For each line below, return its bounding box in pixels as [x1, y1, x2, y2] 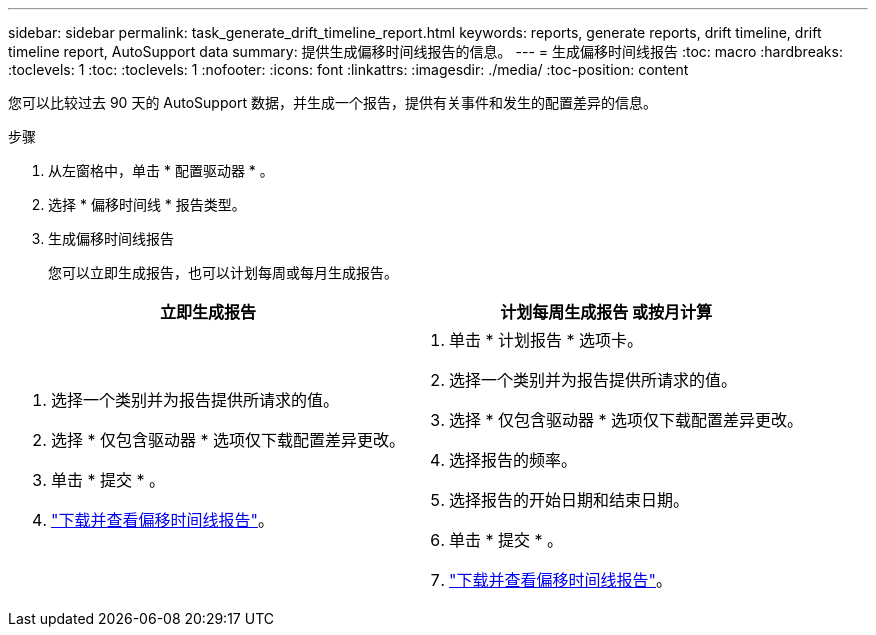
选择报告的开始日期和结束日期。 [449, 490, 690, 510]
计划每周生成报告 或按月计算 [500, 302, 712, 322]
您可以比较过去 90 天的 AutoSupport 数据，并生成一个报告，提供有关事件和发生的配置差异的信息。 [8, 94, 657, 111]
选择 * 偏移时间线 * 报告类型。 [48, 196, 246, 213]
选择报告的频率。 [449, 450, 578, 470]
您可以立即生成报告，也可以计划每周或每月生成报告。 [48, 264, 398, 281]
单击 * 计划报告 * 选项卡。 [449, 330, 644, 350]
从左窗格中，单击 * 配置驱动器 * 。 [48, 162, 274, 179]
